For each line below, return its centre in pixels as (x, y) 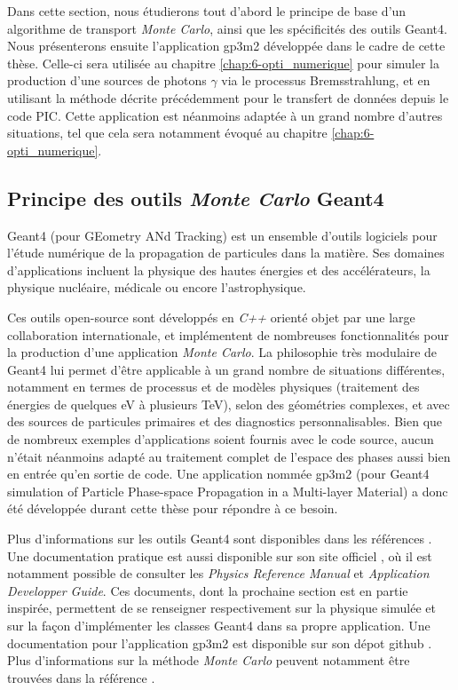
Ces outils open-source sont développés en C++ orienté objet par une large (211, 317)
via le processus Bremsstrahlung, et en (326, 80)
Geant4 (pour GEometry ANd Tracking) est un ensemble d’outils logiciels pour (222, 235)
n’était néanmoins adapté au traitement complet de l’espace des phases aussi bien (229, 456)
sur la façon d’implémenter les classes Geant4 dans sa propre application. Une (219, 626)
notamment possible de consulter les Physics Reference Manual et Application (218, 573)
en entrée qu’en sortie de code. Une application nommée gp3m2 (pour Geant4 (218, 474)
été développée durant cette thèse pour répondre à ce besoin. (173, 508)
